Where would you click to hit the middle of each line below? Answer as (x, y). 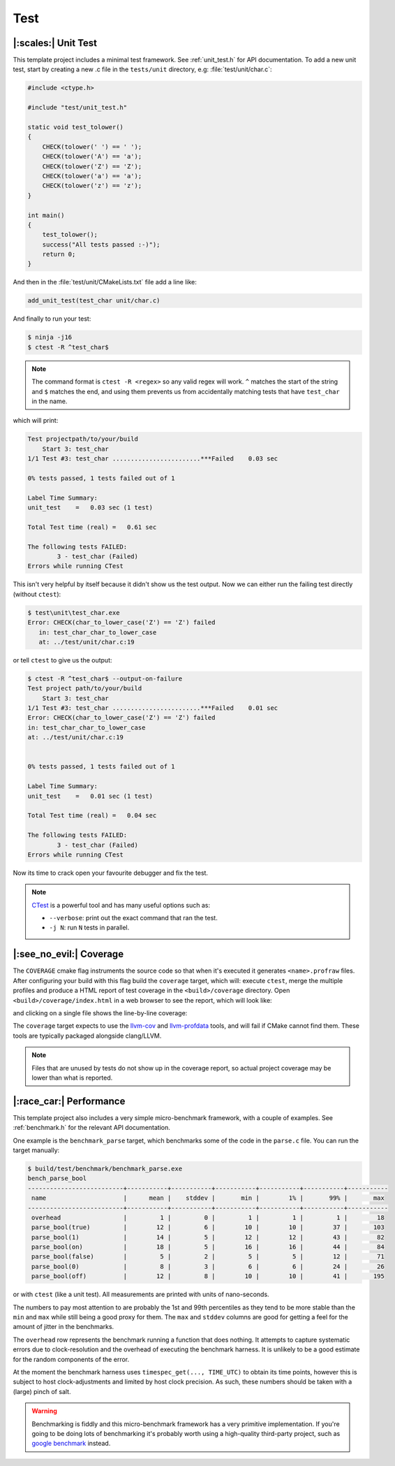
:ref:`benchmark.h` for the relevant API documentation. (91, 1128)
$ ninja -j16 (50, 338)
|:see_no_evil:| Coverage (68, 954)
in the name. (50, 401)
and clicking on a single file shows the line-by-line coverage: (100, 1013)
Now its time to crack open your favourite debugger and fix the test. (111, 873)
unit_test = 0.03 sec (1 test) (90, 508)
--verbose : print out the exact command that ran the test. (133, 918)
